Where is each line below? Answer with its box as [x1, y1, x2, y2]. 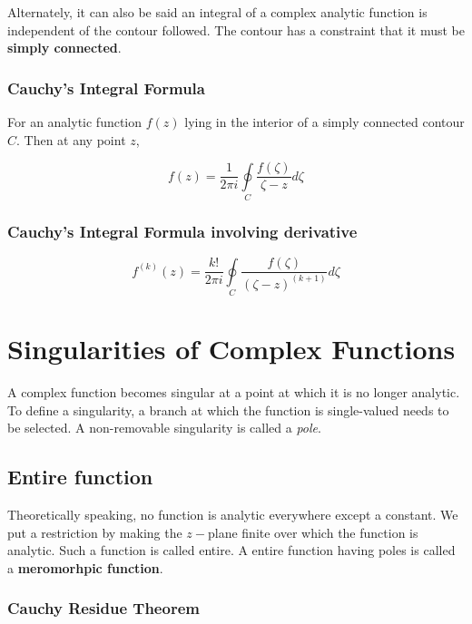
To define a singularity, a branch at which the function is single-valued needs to [7, 400, 449, 419]
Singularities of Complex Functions [7, 330, 456, 367]
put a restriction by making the [7, 522, 182, 541]
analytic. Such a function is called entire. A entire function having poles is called [7, 541, 456, 560]
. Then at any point [16, 130, 126, 149]
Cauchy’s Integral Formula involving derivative [7, 219, 358, 242]
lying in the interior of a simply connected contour [184, 112, 465, 131]
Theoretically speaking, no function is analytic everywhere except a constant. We [7, 505, 458, 524]
